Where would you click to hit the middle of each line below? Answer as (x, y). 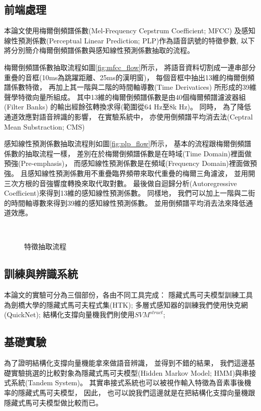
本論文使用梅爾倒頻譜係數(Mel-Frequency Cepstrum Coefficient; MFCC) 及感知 (130, 31)
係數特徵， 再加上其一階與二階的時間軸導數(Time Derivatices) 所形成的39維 (134, 87)
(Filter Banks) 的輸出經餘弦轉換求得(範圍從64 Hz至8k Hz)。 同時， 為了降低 (128, 107)
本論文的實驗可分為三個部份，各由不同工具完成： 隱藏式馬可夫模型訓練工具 (128, 295)
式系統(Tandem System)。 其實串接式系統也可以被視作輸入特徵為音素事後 (124, 383)
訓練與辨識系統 (41, 274)
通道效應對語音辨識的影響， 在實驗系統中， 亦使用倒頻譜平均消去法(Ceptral (128, 116)
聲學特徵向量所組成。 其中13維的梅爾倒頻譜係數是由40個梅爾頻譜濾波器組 (125, 97)
